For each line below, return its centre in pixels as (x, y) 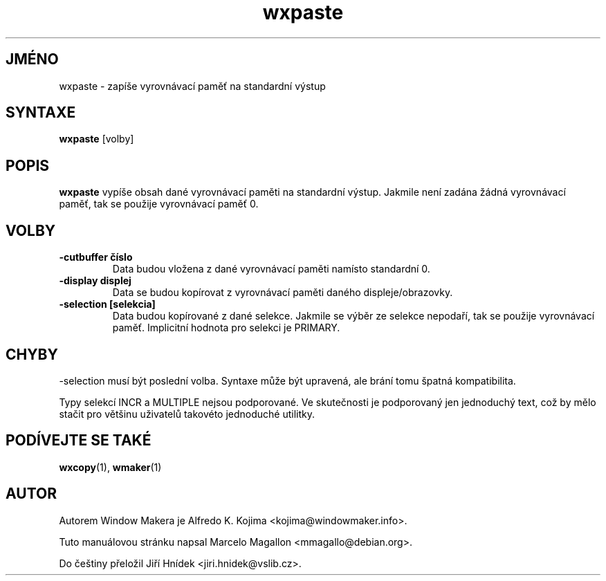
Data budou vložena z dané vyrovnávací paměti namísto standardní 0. (271, 269)
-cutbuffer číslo (96, 257)
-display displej (95, 281)
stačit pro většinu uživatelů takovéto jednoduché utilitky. (187, 414)
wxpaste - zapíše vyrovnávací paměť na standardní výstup (192, 86)
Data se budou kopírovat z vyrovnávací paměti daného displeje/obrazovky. (283, 293)
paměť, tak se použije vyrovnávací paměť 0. (159, 204)
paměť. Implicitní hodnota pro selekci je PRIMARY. (226, 328)
